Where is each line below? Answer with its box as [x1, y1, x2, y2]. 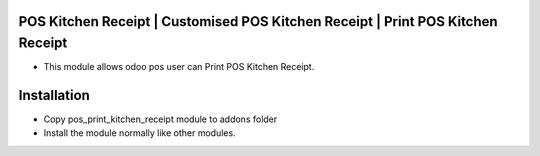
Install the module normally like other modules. [43, 127, 236, 139]
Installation [18, 86, 90, 104]
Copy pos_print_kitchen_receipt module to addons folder [43, 113, 278, 125]
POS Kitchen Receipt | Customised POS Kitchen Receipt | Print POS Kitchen [18, 13, 499, 30]
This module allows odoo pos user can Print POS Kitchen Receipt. [43, 61, 315, 73]
